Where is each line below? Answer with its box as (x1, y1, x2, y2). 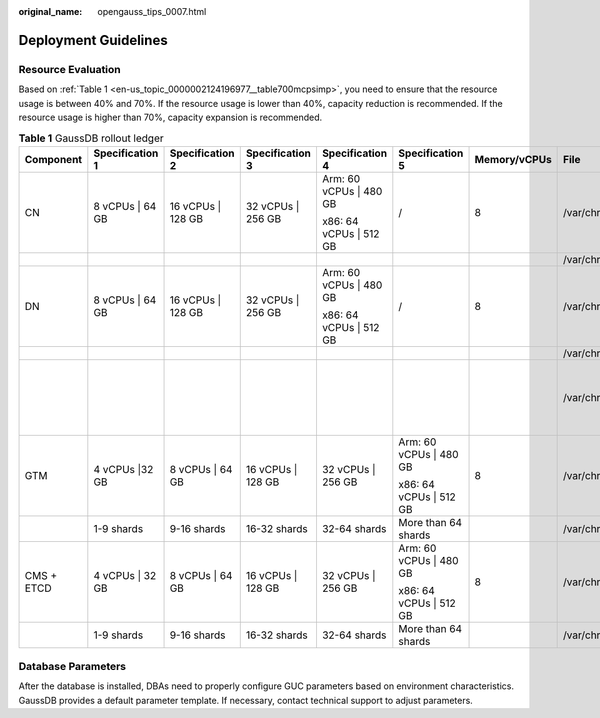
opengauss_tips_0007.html (97, 6, 207, 17)
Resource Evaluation (18, 62, 122, 76)
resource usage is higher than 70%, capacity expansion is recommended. (18, 111, 323, 123)
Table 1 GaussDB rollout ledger (18, 131, 164, 145)
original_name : (18, 6, 83, 17)
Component (24, 152, 83, 166)
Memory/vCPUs (474, 152, 552, 166)
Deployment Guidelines (18, 31, 169, 49)
